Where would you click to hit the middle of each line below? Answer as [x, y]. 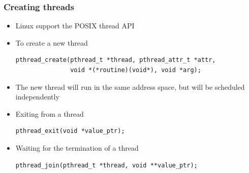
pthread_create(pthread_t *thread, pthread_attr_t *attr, [116, 60]
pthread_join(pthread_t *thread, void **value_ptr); [106, 165]
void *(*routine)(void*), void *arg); [136, 70]
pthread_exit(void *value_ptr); [70, 131]
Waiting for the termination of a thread [77, 147]
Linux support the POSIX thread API [75, 26]
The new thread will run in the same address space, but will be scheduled [130, 86]
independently [37, 97]
